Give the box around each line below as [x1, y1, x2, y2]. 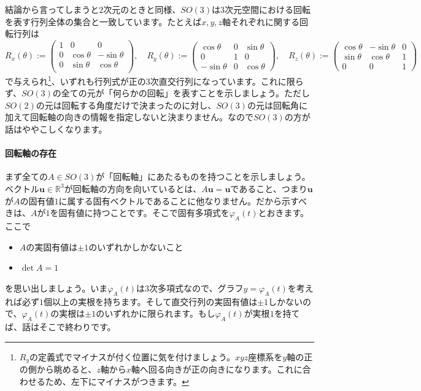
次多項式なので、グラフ [149, 281, 244, 294]
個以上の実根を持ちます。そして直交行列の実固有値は [44, 295, 258, 308]
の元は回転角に [247, 98, 307, 111]
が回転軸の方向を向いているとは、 [64, 182, 202, 195]
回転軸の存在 [5, 147, 56, 160]
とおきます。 [258, 206, 309, 219]
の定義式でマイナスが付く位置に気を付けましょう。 [29, 350, 235, 363]
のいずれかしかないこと [88, 240, 183, 253]
